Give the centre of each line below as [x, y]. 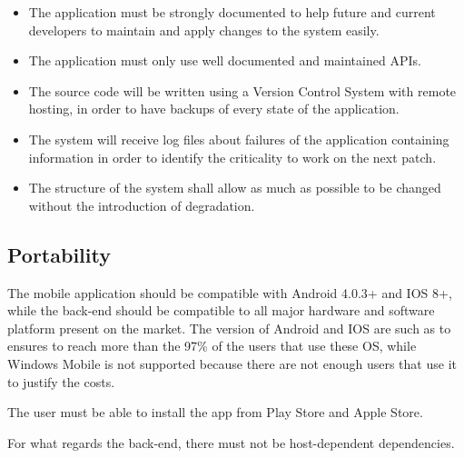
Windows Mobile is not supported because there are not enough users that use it [232, 363]
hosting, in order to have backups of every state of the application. [214, 109]
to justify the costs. [61, 381]
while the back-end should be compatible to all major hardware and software [221, 310]
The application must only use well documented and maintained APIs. [225, 60]
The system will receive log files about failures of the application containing [239, 139]
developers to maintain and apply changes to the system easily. [204, 30]
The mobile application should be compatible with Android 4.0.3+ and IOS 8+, [230, 292]
